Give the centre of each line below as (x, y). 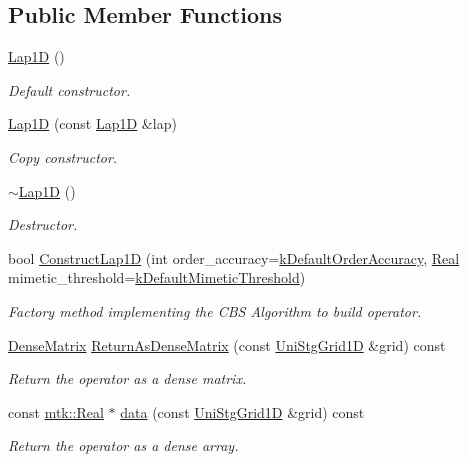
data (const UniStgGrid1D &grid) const (242, 411)
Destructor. (43, 224)
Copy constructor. (63, 156)
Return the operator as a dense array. (123, 445)
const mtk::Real (56, 411)
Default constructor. (69, 89)
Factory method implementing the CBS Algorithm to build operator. (215, 310)
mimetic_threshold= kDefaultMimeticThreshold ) (157, 277)
